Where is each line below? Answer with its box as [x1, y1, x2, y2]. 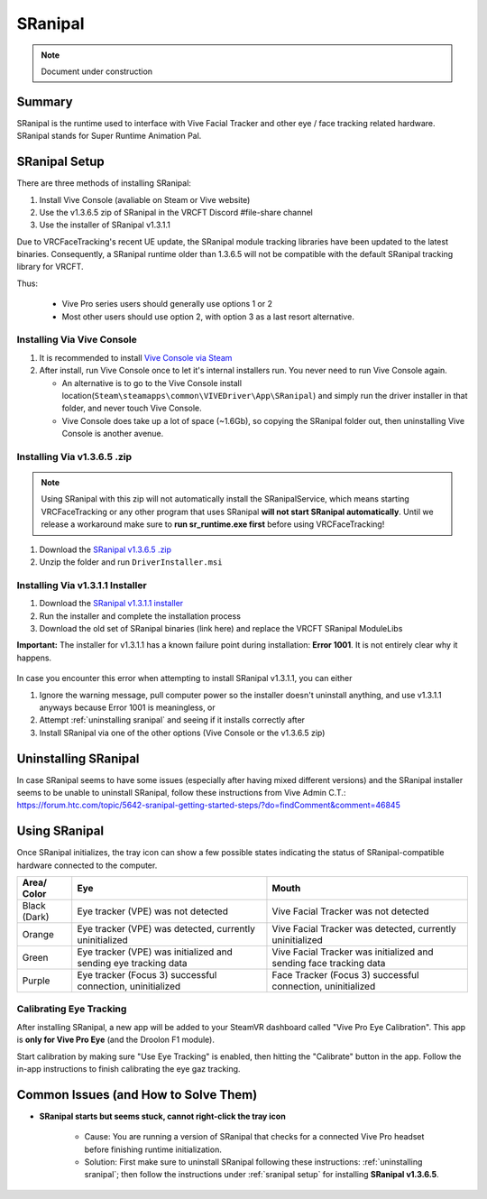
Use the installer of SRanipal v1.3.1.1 [39, 219, 171, 230]
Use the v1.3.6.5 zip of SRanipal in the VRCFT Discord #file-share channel [39, 207, 313, 217]
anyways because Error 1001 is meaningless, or [39, 702, 216, 713]
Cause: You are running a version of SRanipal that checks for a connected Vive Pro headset [84, 1131, 425, 1142]
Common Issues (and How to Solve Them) [16, 1087, 258, 1102]
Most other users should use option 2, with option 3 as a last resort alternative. [61, 311, 355, 322]
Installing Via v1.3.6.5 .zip [16, 450, 133, 463]
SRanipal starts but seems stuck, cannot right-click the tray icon [39, 1111, 286, 1121]
